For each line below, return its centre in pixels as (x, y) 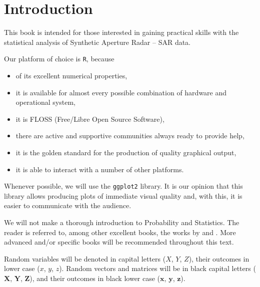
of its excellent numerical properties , (71, 75)
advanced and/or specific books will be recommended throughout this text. (119, 242)
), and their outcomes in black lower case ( (95, 278)
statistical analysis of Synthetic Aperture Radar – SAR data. (97, 42)
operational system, (45, 102)
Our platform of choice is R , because (59, 59)
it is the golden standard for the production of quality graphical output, (126, 152)
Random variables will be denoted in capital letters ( (85, 258)
